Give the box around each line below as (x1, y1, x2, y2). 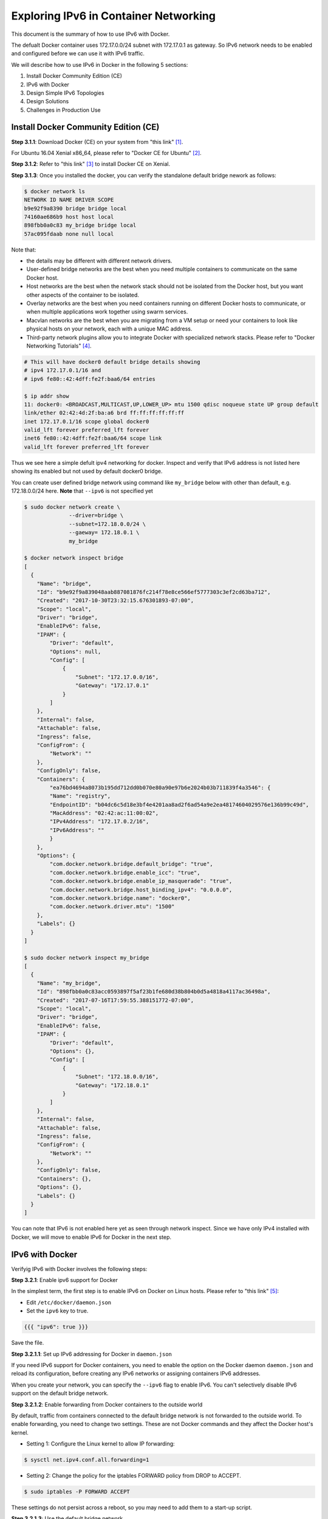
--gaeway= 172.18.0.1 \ (69, 529, 140, 536)
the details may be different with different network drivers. (26, 257, 173, 264)
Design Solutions (26, 98, 69, 105)
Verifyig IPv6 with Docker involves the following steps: (11, 1265, 148, 1272)
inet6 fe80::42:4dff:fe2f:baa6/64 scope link (24, 435, 162, 442)
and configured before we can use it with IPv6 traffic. (11, 50, 145, 57)
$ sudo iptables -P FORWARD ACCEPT (24, 1489, 130, 1495)
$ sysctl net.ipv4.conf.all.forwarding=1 (24, 1456, 149, 1464)
